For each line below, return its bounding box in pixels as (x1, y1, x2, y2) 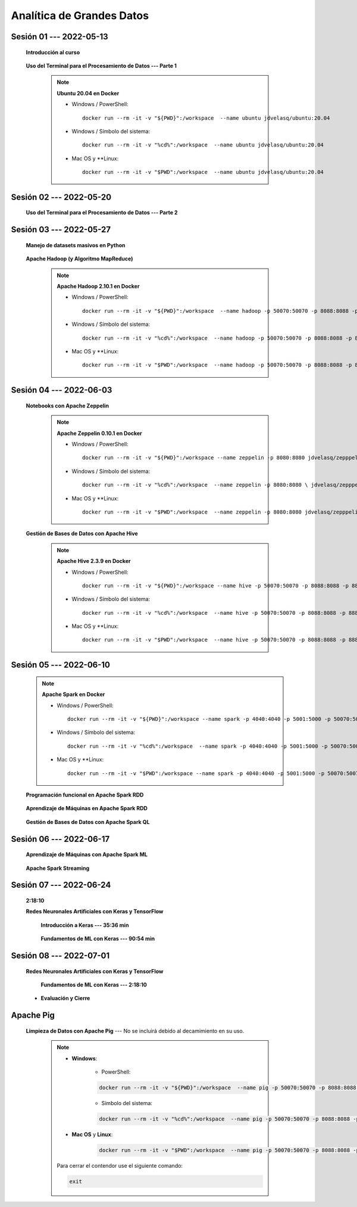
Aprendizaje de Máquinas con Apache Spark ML (26, 851, 148, 858)
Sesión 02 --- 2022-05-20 (11, 192, 112, 202)
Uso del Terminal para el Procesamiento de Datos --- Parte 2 (26, 209, 178, 216)
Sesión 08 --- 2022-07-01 (11, 950, 110, 960)
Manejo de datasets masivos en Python (26, 241, 126, 248)
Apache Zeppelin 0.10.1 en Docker (57, 430, 142, 437)
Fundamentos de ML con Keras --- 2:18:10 (40, 981, 147, 988)
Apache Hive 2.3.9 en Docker (57, 558, 131, 565)
